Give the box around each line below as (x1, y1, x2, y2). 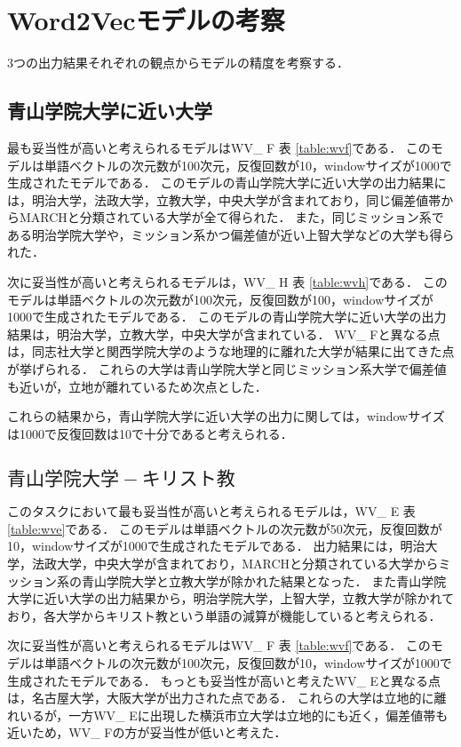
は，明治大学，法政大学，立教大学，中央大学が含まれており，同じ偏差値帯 (7, 190, 441, 209)
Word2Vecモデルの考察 (7, 2, 285, 38)
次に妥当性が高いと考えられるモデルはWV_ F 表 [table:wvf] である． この (7, 636, 431, 655)
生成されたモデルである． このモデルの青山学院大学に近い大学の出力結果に (7, 173, 447, 192)
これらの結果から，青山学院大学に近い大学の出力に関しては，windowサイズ (7, 407, 445, 425)
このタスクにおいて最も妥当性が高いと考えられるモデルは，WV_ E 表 (7, 502, 416, 521)
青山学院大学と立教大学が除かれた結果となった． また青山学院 (81, 571, 447, 590)
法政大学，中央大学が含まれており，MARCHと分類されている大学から (31, 554, 439, 573)
